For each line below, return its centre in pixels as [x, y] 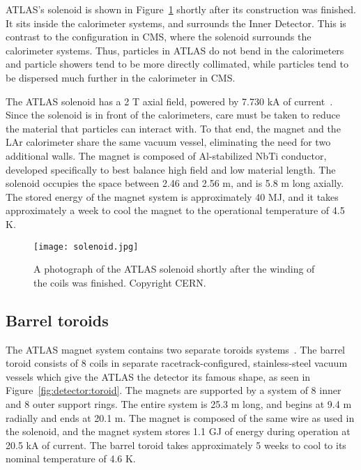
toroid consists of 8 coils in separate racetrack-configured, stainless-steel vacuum [177, 363]
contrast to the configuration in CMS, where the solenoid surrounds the [159, 37]
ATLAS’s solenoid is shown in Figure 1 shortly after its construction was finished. [181, 9]
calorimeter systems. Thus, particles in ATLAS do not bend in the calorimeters [175, 50]
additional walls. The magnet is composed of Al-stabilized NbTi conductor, [166, 155]
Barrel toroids [57, 320]
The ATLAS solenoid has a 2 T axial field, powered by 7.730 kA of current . [169, 101]
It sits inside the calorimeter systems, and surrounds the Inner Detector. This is [176, 23]
